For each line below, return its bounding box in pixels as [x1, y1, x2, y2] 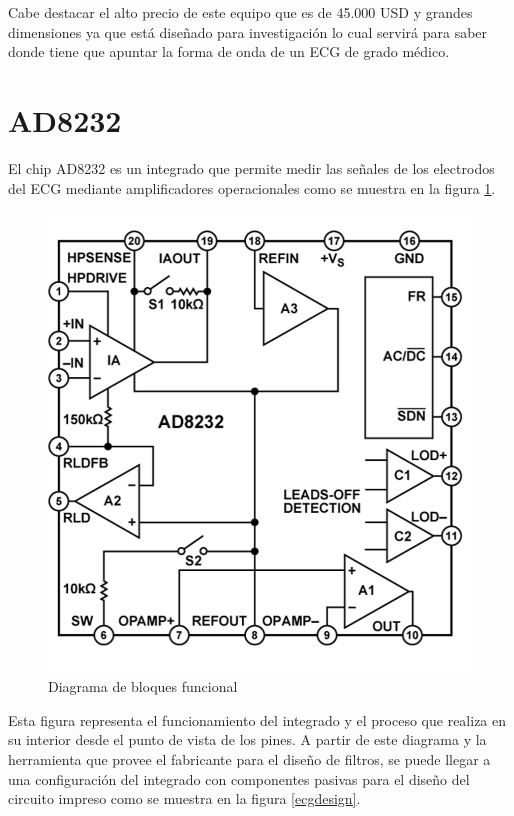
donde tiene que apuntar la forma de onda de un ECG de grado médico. [8, 41, 450, 62]
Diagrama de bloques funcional [48, 676, 238, 697]
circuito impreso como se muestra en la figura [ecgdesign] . [8, 788, 361, 809]
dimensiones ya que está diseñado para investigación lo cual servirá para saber [8, 21, 488, 42]
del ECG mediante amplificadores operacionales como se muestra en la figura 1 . [8, 177, 496, 198]
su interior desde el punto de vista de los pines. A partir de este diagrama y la [8, 729, 487, 750]
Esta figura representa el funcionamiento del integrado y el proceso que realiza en [8, 709, 507, 730]
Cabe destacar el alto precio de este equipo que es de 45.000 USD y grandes [8, 2, 473, 22]
